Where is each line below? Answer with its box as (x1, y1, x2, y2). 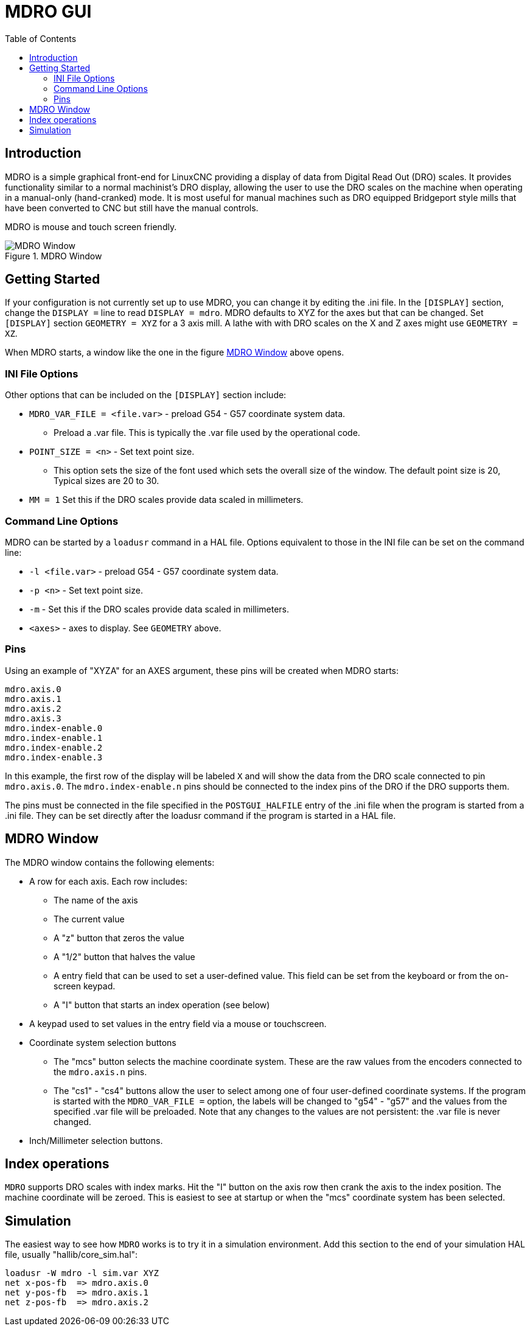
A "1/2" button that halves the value (54, 951, 195, 962)
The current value (54, 913, 125, 924)
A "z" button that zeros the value (54, 932, 184, 943)
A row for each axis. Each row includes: (29, 875, 187, 886)
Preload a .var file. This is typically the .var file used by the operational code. (54, 427, 360, 438)
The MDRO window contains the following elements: (5, 857, 215, 868)
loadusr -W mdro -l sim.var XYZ (5, 1268, 159, 1279)
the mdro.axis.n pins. (54, 1066, 147, 1077)
